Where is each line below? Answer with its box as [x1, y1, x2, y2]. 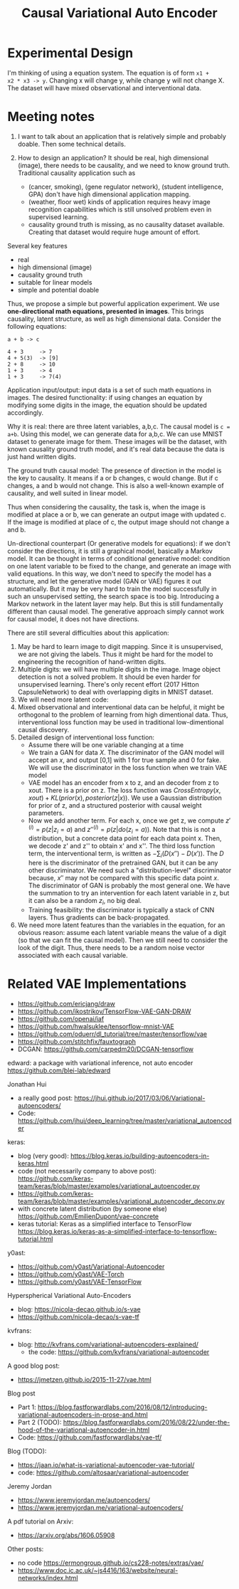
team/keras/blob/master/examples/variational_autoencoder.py [17, 1181, 201, 1190]
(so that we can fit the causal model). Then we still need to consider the [17, 936, 228, 944]
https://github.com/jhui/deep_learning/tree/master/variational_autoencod [17, 1116, 232, 1125]
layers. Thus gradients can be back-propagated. [28, 913, 170, 922]
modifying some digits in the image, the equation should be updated [7, 401, 208, 409]
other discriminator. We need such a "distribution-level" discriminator [28, 866, 232, 875]
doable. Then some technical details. [17, 139, 127, 148]
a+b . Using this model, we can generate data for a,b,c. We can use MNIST [7, 429, 223, 438]
